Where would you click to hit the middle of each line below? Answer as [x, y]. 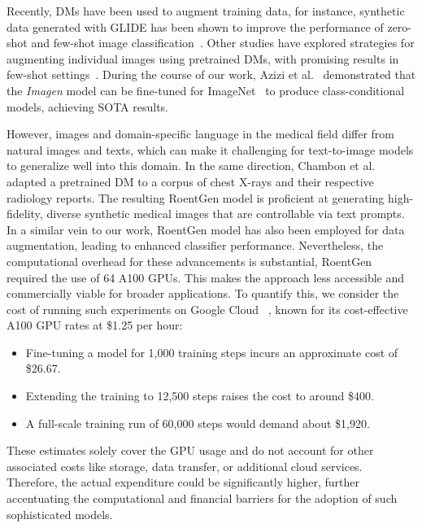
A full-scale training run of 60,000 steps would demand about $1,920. [198, 423]
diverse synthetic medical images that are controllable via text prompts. [226, 214]
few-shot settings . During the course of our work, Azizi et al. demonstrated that [211, 74]
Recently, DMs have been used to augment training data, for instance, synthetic [206, 11]
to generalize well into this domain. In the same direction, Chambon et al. [191, 166]
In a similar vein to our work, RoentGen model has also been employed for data [206, 229]
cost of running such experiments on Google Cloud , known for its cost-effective [207, 309]
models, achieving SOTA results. [87, 106]
